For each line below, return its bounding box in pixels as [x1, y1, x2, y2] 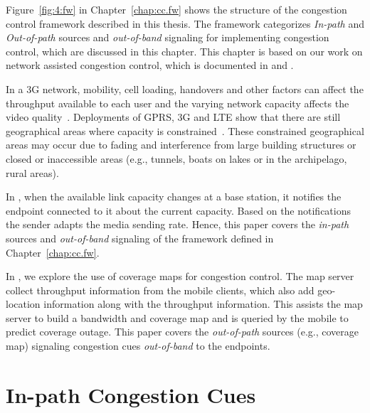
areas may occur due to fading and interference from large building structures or [6, 137, 356, 152]
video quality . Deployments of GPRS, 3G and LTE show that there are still [6, 109, 341, 124]
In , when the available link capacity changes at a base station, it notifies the [6, 189, 342, 204]
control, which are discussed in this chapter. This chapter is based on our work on [6, 43, 363, 58]
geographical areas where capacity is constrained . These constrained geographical [6, 123, 364, 138]
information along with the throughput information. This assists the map [43, 296, 363, 311]
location [6, 296, 41, 311]
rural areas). [6, 165, 59, 180]
